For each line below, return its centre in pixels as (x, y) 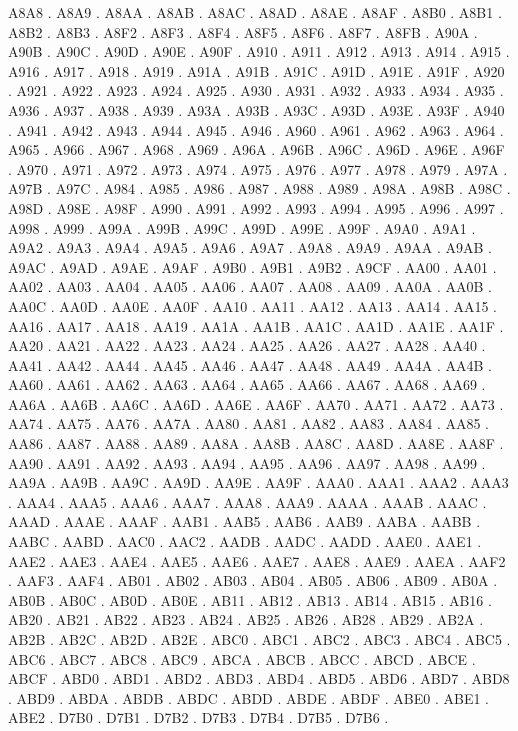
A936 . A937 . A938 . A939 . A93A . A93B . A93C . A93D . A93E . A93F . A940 (256, 109)
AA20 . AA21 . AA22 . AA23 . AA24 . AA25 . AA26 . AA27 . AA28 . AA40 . (247, 345)
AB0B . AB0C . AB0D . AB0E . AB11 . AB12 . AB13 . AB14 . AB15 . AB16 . (250, 599)
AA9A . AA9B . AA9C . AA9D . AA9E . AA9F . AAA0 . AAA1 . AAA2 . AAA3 (258, 482)
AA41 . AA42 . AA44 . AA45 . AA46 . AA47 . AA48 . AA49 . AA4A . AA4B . (250, 364)
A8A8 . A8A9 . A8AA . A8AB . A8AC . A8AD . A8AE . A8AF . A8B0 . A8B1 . (255, 12)
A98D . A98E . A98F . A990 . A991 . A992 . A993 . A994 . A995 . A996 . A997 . (256, 207)
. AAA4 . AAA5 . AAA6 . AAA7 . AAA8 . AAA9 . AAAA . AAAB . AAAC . (247, 501)
